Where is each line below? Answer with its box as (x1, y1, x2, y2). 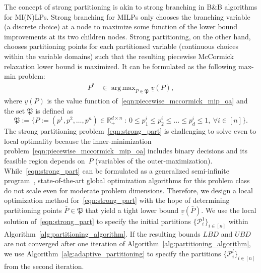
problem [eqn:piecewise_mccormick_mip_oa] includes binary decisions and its (4, 145, 248, 156)
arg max (111, 84, 136, 92)
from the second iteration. (4, 260, 84, 271)
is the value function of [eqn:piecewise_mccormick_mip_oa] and (47, 95, 248, 106)
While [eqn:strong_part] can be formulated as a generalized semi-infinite (4, 165, 229, 176)
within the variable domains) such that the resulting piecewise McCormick (4, 50, 234, 61)
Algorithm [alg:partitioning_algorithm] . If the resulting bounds (4, 228, 201, 239)
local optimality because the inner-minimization (4, 135, 152, 146)
